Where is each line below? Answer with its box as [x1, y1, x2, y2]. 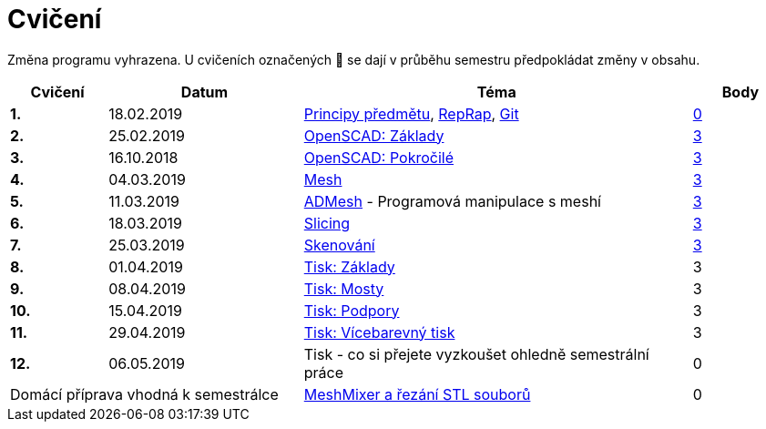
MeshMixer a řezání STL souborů [303, 384, 531, 403]
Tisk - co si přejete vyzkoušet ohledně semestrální [303, 344, 649, 363]
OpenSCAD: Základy [303, 126, 444, 145]
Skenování [303, 235, 375, 254]
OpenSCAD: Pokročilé [303, 148, 454, 167]
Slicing [303, 213, 351, 232]
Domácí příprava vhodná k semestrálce [10, 384, 279, 403]
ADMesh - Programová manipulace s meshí [303, 191, 601, 210]
